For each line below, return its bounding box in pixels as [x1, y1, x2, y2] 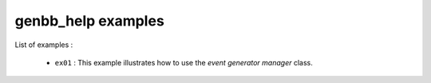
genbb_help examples [14, 12, 165, 30]
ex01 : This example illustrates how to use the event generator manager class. [54, 57, 313, 67]
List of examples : [14, 40, 73, 49]
